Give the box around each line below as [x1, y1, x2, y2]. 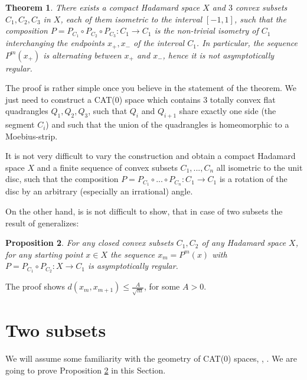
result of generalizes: [5, 216, 79, 229]
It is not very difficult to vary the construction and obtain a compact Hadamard [5, 150, 296, 162]
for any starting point [5, 248, 83, 260]
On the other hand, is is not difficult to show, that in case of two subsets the [5, 204, 283, 217]
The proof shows [5, 280, 65, 293]
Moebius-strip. [5, 129, 58, 142]
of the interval [133, 37, 185, 49]
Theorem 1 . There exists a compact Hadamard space [5, 1, 200, 13]
